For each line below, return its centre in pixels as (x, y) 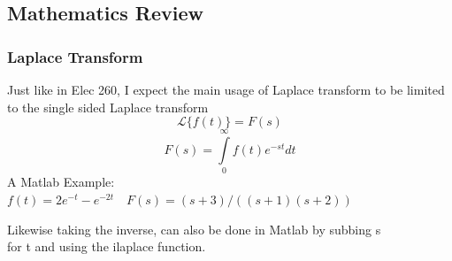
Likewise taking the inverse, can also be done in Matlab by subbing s (194, 229)
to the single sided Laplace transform (108, 107)
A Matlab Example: (61, 182)
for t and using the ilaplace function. (107, 246)
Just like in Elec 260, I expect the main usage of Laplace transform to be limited (226, 89)
